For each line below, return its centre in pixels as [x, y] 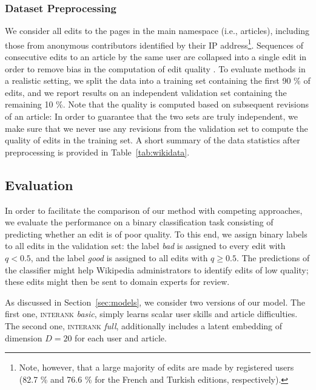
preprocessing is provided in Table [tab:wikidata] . [97, 152]
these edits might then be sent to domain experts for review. [117, 282]
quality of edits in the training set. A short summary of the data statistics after [153, 140]
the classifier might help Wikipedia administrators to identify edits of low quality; [157, 269]
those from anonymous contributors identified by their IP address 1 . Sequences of [154, 44]
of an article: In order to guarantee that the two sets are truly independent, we [151, 116]
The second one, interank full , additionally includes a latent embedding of [144, 325]
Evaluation [39, 184]
